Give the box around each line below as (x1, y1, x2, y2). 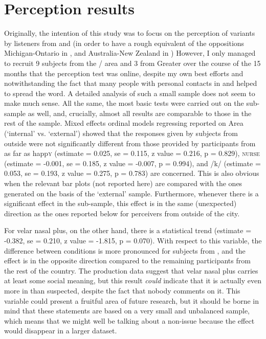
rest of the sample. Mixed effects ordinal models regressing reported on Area (4, 118, 243, 128)
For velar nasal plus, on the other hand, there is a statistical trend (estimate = (4, 225, 252, 236)
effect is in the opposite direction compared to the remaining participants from (4, 255, 251, 266)
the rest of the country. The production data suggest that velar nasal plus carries (4, 265, 258, 276)
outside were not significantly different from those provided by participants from (4, 138, 256, 148)
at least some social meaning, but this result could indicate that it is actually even (4, 275, 261, 286)
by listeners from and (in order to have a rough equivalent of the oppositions (4, 37, 245, 48)
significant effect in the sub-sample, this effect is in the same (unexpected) (4, 198, 237, 209)
